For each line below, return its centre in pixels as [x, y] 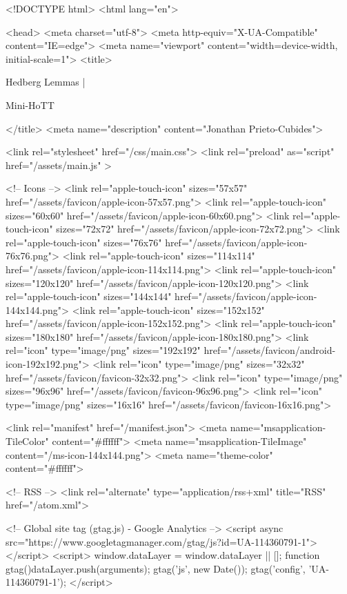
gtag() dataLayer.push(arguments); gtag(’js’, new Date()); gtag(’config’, [156, 568]
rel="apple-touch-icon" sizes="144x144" [89, 296]
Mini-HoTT [30, 105]
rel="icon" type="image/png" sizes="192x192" [103, 350]
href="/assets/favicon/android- [270, 350]
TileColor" [27, 441]
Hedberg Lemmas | [46, 82]
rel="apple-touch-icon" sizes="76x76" [84, 242]
